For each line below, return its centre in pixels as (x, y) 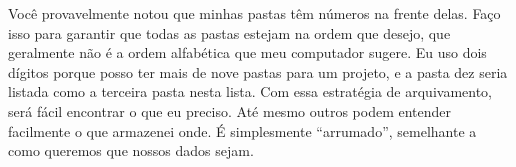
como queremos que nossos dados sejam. (131, 150)
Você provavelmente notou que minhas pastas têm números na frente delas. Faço (254, 13)
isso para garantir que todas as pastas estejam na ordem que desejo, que (229, 32)
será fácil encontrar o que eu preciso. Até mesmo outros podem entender (230, 110)
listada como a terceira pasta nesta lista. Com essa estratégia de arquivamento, (250, 91)
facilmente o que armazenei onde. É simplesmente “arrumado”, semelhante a (242, 130)
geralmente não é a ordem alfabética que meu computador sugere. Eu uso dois (247, 52)
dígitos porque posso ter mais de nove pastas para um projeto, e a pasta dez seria (258, 71)
